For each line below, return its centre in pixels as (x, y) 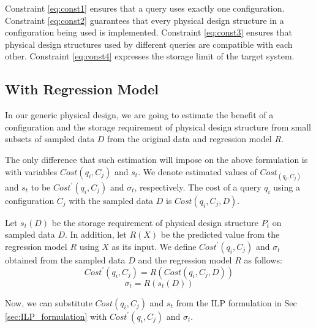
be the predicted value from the (220, 234)
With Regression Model (82, 89)
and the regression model (185, 259)
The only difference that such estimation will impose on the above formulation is (156, 159)
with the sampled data (111, 200)
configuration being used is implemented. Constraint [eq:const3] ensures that (149, 32)
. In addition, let (96, 234)
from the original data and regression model (190, 139)
